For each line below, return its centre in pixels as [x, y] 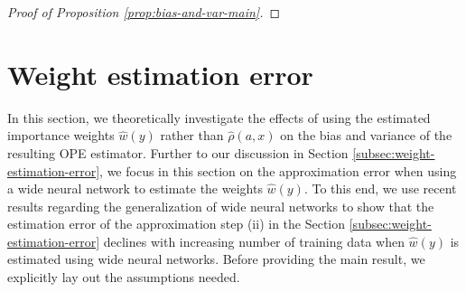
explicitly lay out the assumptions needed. [124, 277]
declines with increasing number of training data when [254, 241]
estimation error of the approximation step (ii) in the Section [177, 224]
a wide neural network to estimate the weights [135, 188]
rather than [192, 135]
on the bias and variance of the [366, 135]
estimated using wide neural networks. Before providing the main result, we [216, 259]
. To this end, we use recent [380, 188]
